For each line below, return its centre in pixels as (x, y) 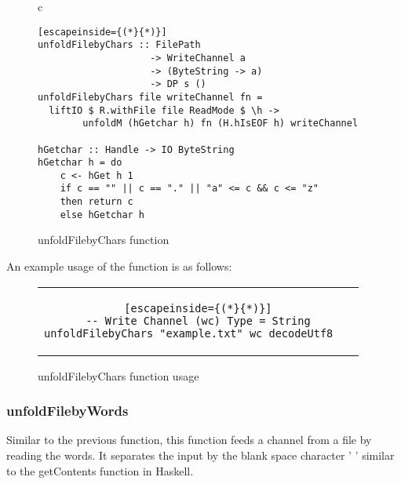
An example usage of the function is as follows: (119, 266)
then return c (97, 202)
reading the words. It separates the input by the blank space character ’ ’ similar (200, 455)
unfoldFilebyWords (67, 411)
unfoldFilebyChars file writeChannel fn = (150, 97)
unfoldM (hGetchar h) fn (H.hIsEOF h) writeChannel (221, 124)
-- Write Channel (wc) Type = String (198, 320)
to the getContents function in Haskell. (100, 470)
